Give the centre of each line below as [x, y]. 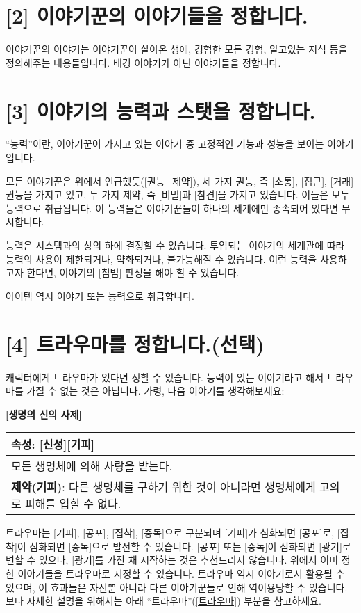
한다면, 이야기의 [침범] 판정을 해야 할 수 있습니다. [133, 272]
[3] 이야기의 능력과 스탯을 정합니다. [161, 110]
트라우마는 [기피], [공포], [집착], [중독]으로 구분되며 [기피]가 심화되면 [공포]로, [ [173, 533]
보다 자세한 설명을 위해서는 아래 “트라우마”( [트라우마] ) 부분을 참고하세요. [163, 601]
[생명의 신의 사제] [44, 414]
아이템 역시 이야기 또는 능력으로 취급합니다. [100, 295]
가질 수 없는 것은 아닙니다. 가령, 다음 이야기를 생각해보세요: [156, 391]
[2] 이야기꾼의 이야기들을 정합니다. [157, 16]
